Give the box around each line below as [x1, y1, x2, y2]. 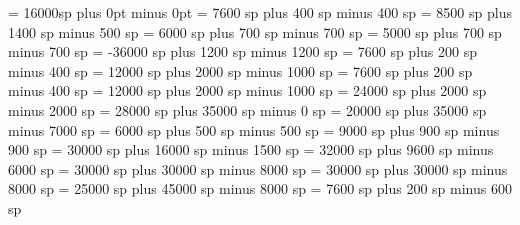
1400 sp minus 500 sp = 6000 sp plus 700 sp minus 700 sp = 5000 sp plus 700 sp [8, 21, 502, 42]
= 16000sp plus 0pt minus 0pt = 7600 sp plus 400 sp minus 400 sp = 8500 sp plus [8, 2, 512, 22]
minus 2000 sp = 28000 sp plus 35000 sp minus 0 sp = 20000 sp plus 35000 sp [8, 99, 487, 120]
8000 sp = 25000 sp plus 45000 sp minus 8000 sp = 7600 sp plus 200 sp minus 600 [8, 178, 512, 199]
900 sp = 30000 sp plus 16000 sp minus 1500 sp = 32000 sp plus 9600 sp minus [8, 139, 494, 160]
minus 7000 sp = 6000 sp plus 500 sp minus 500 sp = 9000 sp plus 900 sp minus [8, 119, 500, 140]
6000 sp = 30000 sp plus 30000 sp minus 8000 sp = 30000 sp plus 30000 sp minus [8, 158, 508, 179]
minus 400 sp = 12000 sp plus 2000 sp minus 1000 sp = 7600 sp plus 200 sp [8, 60, 473, 81]
